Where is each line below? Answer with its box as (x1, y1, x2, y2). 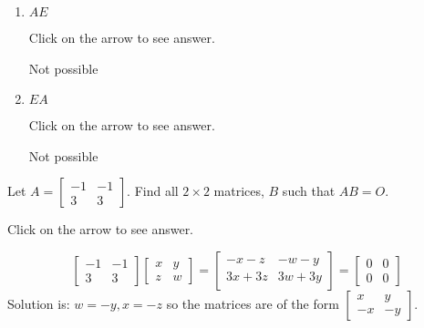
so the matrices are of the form (166, 293, 339, 313)
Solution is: (7, 293, 70, 313)
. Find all (127, 181, 179, 200)
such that (282, 181, 336, 200)
